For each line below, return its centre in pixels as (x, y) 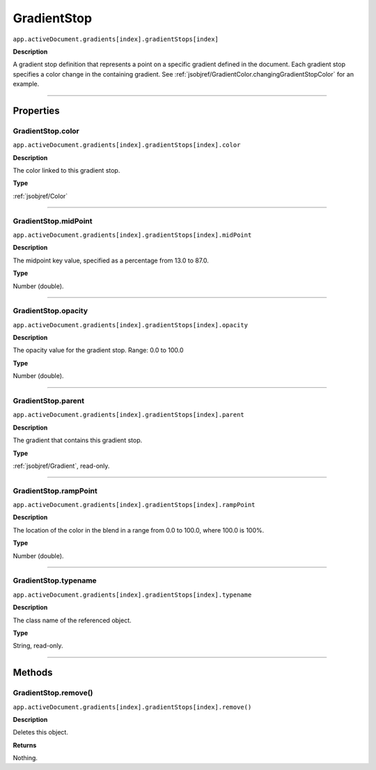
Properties (36, 110)
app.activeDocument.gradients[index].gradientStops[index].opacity (131, 325)
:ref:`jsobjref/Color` (40, 196)
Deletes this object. (41, 732)
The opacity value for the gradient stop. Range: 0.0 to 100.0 (98, 350)
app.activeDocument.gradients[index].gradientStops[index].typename (132, 595)
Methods (33, 673)
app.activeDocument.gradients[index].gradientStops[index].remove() (132, 707)
